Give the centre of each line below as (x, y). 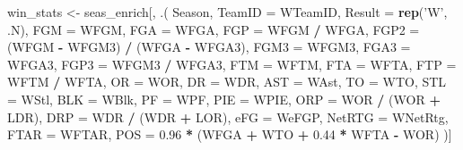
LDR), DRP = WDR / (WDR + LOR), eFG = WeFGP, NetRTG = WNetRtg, (228, 117)
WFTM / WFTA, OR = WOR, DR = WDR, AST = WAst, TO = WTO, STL (227, 82)
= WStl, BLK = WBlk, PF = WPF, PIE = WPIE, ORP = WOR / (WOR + (224, 99)
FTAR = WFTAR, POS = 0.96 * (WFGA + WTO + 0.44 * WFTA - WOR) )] (230, 134)
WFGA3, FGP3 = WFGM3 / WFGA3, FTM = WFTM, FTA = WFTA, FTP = (232, 64)
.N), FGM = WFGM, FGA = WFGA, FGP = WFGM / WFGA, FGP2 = (214, 29)
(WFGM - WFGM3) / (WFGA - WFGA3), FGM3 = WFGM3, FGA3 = (209, 47)
